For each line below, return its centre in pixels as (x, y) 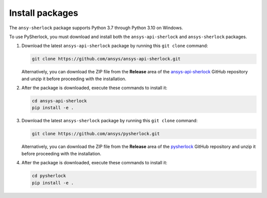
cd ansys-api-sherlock (59, 101)
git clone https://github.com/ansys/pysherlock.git (96, 134)
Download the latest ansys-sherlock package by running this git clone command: (110, 121)
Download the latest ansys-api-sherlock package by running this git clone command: (115, 46)
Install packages (44, 13)
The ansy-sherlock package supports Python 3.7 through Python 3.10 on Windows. (96, 28)
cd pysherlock (49, 176)
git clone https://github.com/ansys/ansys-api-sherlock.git (106, 59)
